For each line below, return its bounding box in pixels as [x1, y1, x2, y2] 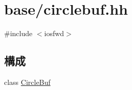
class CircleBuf [4, 76, 51, 87]
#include [4, 28, 33, 39]
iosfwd [44, 28, 64, 39]
